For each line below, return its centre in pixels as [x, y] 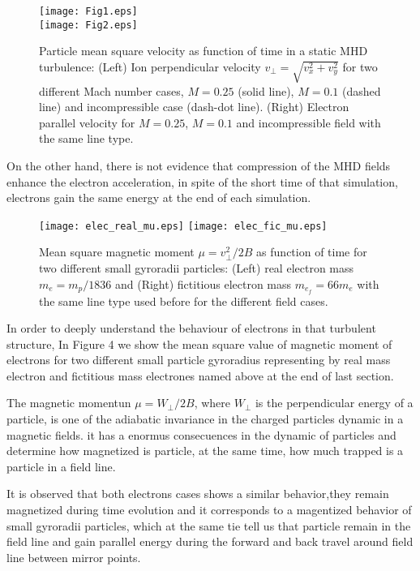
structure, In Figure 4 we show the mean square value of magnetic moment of [199, 343]
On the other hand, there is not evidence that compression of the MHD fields [199, 166]
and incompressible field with [309, 122]
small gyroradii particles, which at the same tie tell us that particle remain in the [209, 525]
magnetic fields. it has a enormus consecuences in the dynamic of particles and [201, 434]
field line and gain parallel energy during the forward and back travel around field [210, 541]
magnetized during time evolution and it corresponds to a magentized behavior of [209, 510]
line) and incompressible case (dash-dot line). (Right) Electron [194, 107]
